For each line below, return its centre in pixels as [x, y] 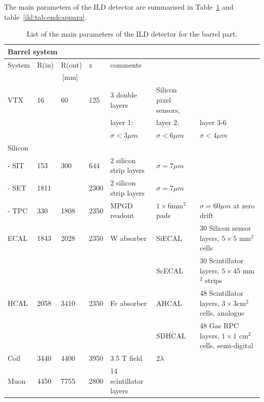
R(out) [71, 64]
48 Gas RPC [219, 326]
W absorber [129, 238]
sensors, [168, 110]
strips [213, 280]
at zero [244, 205]
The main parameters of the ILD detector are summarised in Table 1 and [119, 7]
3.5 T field [126, 358]
